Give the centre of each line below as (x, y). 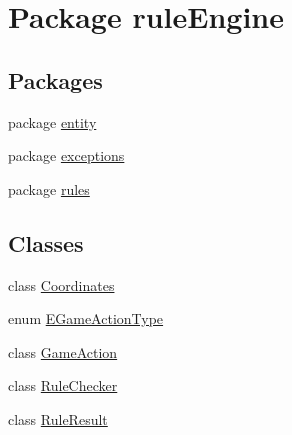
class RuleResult (58, 418)
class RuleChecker (63, 385)
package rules (49, 188)
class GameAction (63, 351)
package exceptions (66, 155)
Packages (55, 79)
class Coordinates (61, 284)
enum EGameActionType (86, 318)
